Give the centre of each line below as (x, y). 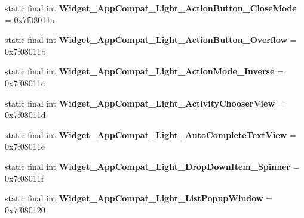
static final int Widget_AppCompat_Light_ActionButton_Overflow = (151, 40)
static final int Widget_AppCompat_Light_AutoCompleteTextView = (151, 134)
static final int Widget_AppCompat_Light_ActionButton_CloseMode (151, 8)
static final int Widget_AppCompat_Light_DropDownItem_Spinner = (152, 166)
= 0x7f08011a (30, 19)
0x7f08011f (24, 178)
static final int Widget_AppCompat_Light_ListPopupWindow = (139, 198)
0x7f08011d (25, 115)
